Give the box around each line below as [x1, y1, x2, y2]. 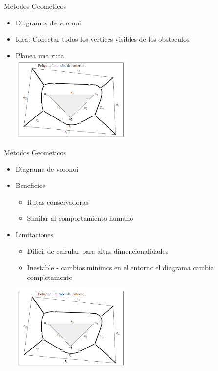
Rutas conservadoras [27, 196, 88, 207]
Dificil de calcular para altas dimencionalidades [27, 246, 169, 256]
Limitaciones [15, 229, 54, 239]
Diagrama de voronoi [15, 163, 79, 174]
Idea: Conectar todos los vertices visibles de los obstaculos [15, 34, 190, 44]
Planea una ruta [15, 50, 64, 60]
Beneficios [15, 180, 45, 190]
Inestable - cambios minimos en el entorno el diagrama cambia [27, 262, 214, 273]
